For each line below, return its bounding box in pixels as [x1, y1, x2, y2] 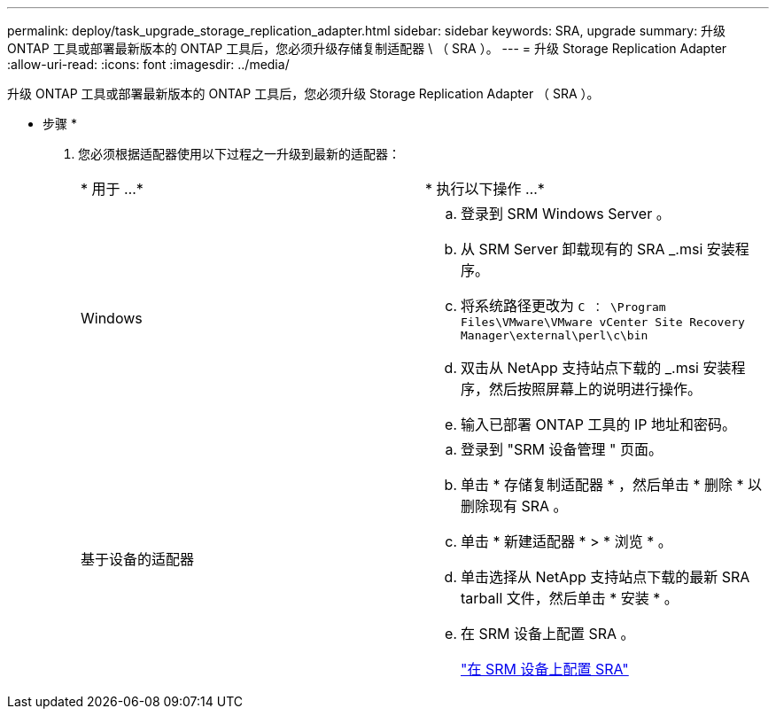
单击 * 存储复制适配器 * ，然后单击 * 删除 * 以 [461, 476, 763, 494]
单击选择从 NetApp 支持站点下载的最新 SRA [461, 568, 750, 586]
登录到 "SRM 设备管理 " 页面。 [461, 440, 663, 458]
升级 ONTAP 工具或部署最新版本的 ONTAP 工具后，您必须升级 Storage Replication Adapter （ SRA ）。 [7, 86, 600, 101]
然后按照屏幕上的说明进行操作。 [489, 380, 702, 398]
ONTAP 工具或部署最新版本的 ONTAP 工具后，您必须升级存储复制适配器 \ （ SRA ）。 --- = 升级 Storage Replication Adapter [7, 41, 727, 56]
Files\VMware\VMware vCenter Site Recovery [461, 315, 745, 329]
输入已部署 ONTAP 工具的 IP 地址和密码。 [461, 416, 737, 433]
